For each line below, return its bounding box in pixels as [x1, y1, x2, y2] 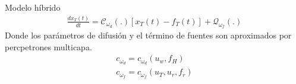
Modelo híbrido [5, 1, 61, 13]
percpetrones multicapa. [5, 40, 92, 53]
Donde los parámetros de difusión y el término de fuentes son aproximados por [5, 29, 292, 41]
